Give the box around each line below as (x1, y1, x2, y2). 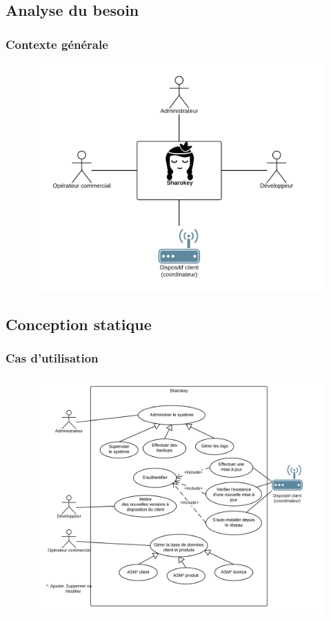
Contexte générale (6, 35, 108, 52)
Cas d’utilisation (6, 349, 99, 366)
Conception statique (6, 313, 152, 334)
